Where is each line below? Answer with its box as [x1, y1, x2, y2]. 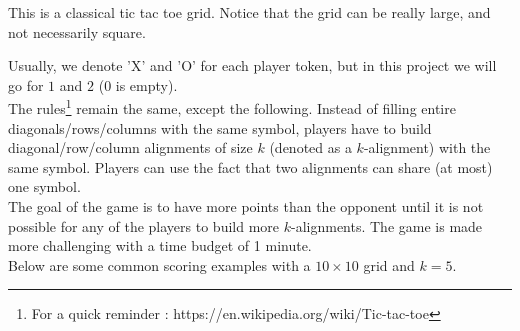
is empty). [115, 74, 178, 95]
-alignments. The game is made [290, 215, 483, 236]
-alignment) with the [363, 137, 491, 158]
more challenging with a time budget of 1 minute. [8, 235, 312, 256]
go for [8, 74, 44, 95]
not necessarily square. [8, 21, 146, 42]
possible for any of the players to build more [8, 215, 280, 236]
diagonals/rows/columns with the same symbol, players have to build [8, 117, 432, 138]
